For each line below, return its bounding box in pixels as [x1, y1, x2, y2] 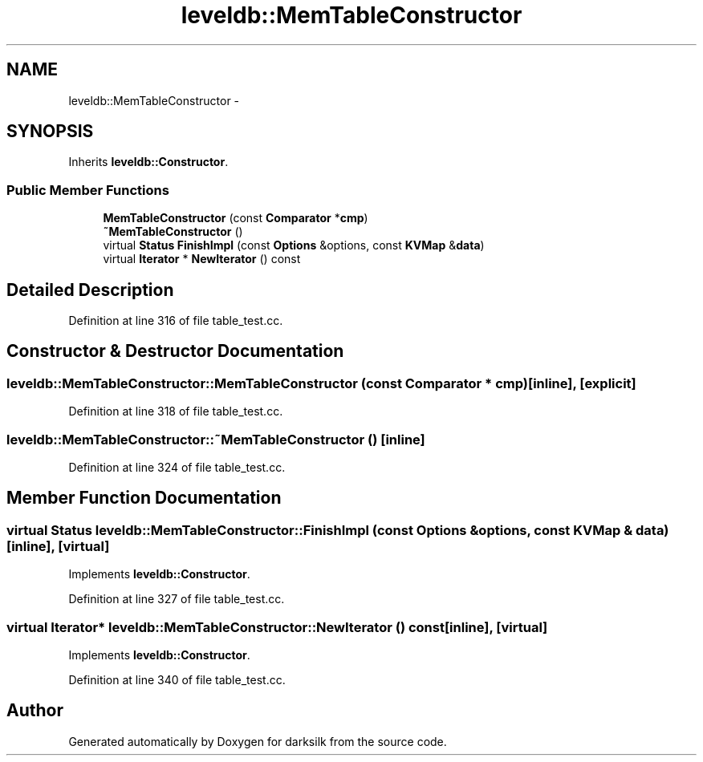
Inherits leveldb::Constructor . [68, 155, 229, 169]
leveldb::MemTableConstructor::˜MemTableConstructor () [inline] [6, 431, 425, 448]
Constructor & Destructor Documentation [6, 341, 344, 362]
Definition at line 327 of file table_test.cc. [68, 592, 285, 606]
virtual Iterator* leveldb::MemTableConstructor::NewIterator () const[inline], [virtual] [6, 618, 548, 635]
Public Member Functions [6, 181, 169, 198]
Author [6, 700, 63, 721]
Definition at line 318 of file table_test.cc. [68, 404, 283, 419]
